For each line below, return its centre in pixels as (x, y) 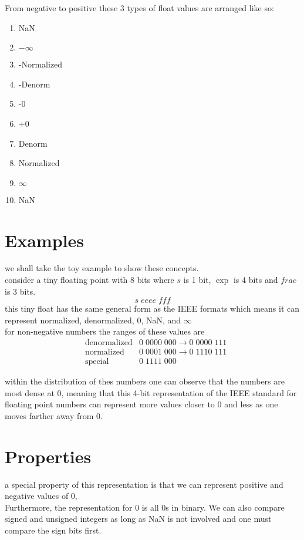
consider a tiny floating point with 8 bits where (89, 280)
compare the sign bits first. (53, 530)
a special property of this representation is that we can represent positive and (144, 484)
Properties (48, 456)
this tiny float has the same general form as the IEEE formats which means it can (152, 308)
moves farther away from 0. (54, 415)
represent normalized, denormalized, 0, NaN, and (93, 320)
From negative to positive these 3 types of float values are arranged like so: (139, 8)
